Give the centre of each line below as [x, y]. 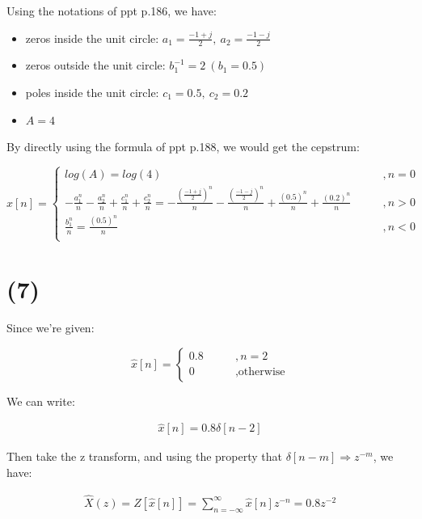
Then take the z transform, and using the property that [144, 456]
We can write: [41, 401]
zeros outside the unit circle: [95, 65]
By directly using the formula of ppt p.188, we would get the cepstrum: [183, 147]
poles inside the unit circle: [92, 93]
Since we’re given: [51, 327]
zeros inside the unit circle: [92, 38]
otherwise [262, 372]
